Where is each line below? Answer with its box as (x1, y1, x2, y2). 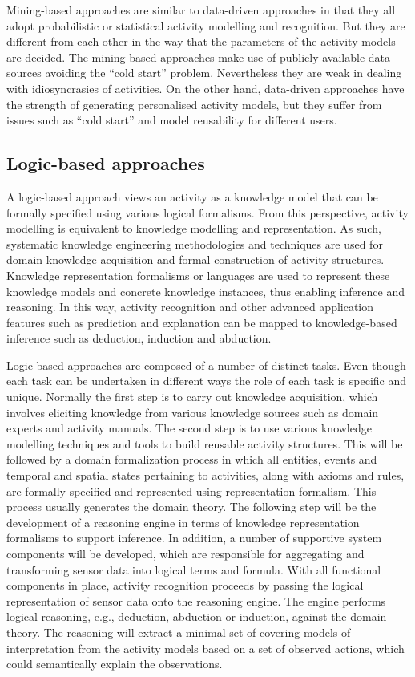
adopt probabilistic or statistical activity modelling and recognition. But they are (6, 17, 405, 34)
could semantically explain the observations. (6, 655, 223, 672)
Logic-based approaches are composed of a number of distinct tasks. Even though (6, 356, 406, 373)
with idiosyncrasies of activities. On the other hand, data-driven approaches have (6, 79, 405, 96)
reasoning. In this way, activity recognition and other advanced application (6, 298, 374, 315)
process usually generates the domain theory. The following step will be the (6, 498, 377, 515)
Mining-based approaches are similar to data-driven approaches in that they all (6, 2, 396, 18)
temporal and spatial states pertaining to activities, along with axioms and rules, (6, 467, 405, 484)
